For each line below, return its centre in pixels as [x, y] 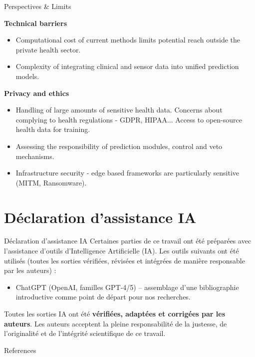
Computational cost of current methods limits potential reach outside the [128, 40]
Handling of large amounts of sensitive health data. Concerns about [119, 110]
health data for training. [53, 129]
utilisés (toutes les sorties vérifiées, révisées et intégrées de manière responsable [125, 260]
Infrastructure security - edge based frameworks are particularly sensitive [127, 173]
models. [27, 76]
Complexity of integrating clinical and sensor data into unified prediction [127, 66]
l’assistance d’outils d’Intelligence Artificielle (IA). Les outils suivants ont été [122, 251]
